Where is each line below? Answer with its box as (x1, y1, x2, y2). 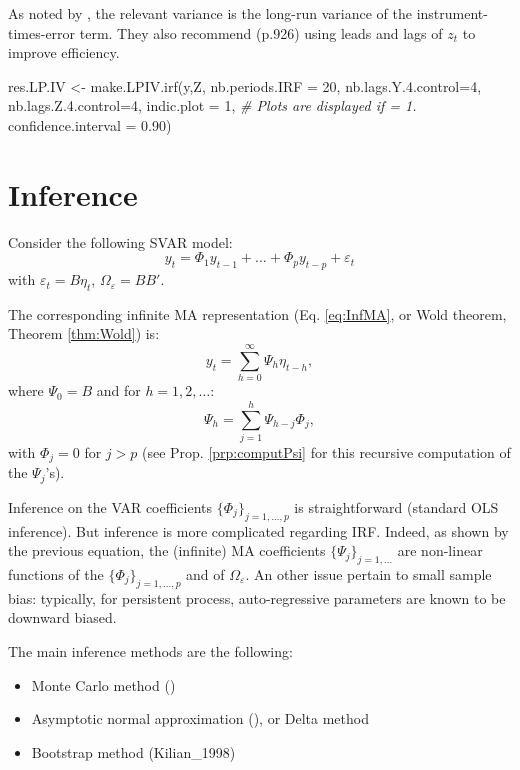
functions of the (8, 564, 104, 584)
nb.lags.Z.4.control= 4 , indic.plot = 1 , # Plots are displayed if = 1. (8, 95, 417, 116)
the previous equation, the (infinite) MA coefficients (8, 540, 326, 561)
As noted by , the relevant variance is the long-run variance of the (8, 3, 412, 23)
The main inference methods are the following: (8, 640, 293, 661)
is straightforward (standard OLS (294, 496, 499, 517)
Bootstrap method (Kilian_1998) (31, 741, 236, 762)
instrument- (416, 3, 488, 23)
